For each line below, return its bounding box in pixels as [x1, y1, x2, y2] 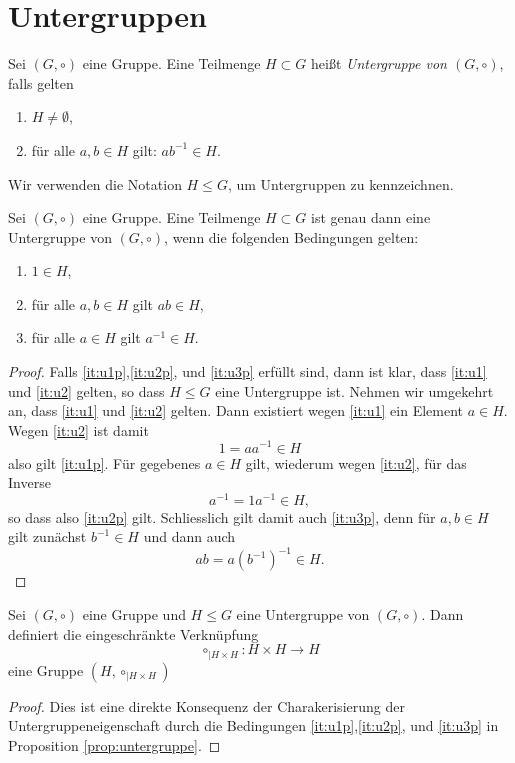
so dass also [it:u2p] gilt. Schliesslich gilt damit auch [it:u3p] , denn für [8, 506, 436, 527]
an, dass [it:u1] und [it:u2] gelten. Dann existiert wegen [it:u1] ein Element [8, 400, 463, 421]
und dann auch [143, 526, 236, 547]
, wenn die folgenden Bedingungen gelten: [164, 226, 419, 247]
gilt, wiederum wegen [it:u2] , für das [245, 452, 467, 473]
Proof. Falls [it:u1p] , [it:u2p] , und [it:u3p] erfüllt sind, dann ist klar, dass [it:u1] [8, 361, 487, 382]
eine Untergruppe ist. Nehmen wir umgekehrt [215, 380, 494, 401]
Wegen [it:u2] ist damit [8, 419, 149, 440]
